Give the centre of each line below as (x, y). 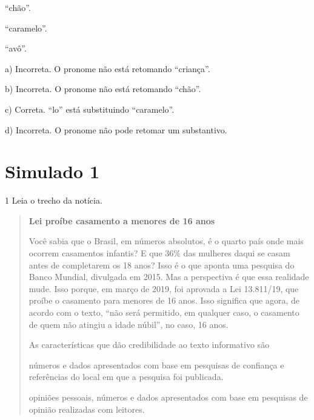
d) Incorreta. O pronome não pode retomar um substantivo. (116, 129)
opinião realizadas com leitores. (87, 409)
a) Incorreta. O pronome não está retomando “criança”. (108, 68)
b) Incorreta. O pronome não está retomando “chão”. (103, 89)
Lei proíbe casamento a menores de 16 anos (122, 220)
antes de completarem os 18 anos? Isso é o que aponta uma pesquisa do (162, 265)
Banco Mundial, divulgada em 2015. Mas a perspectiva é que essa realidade (169, 277)
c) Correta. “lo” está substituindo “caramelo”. (90, 109)
